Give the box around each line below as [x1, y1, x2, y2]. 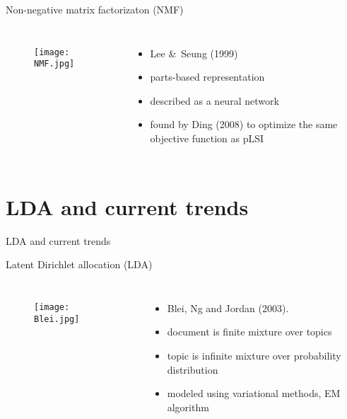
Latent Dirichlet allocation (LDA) [6, 257, 153, 272]
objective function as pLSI [150, 130, 264, 145]
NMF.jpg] [34, 59, 75, 69]
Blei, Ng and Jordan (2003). [167, 300, 289, 315]
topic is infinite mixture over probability [167, 348, 341, 363]
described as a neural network [150, 93, 279, 108]
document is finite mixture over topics [167, 324, 332, 339]
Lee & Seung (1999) [150, 45, 238, 60]
